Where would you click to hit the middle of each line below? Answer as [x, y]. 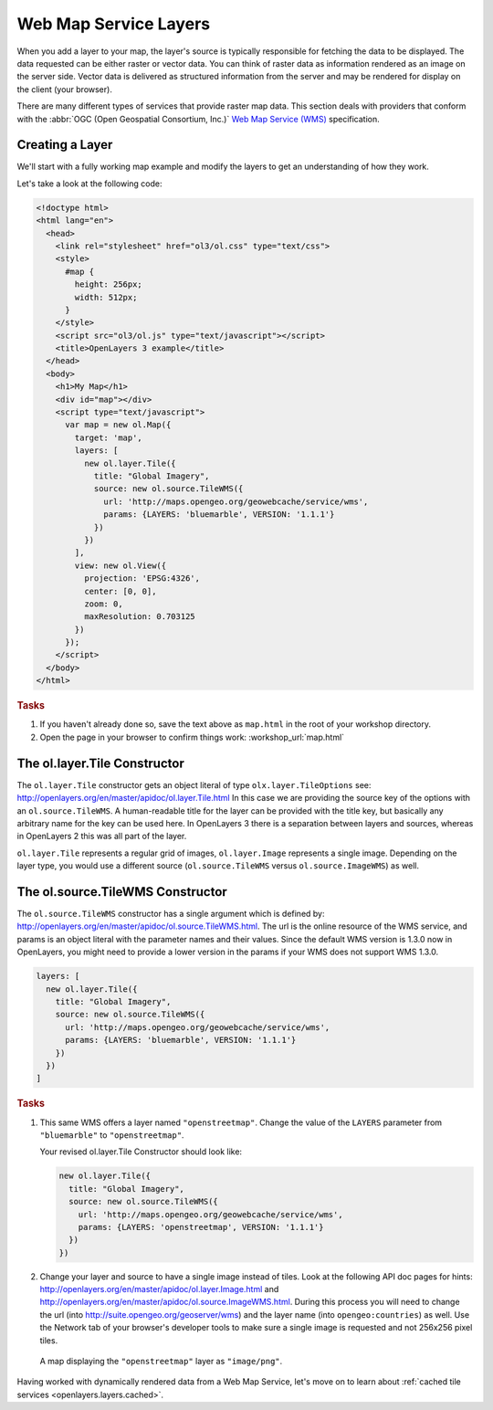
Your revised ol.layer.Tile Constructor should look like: [141, 1152]
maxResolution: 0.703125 [139, 617]
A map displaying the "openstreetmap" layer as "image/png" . [161, 1361]
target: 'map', [109, 437]
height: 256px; [109, 284]
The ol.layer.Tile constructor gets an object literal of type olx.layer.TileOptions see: [194, 784]
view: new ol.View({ [121, 565]
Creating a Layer [65, 145]
